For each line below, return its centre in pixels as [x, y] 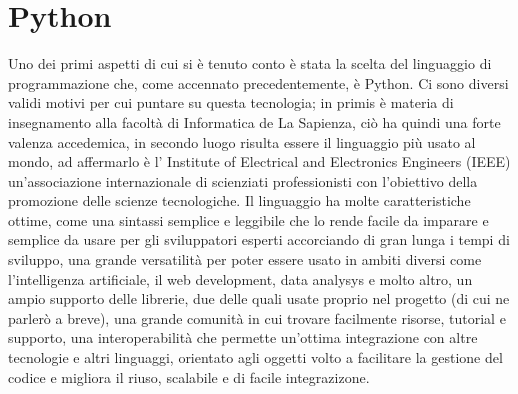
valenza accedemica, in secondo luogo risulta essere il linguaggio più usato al [242, 141]
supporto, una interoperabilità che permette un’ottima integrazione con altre [243, 337]
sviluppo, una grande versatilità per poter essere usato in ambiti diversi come [245, 259]
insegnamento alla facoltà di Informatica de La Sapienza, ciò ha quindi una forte [254, 121]
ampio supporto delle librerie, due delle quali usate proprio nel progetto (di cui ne [259, 298]
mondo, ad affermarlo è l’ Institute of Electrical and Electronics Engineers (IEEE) [259, 161]
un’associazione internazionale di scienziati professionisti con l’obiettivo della [243, 180]
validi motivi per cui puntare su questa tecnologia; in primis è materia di [231, 102]
